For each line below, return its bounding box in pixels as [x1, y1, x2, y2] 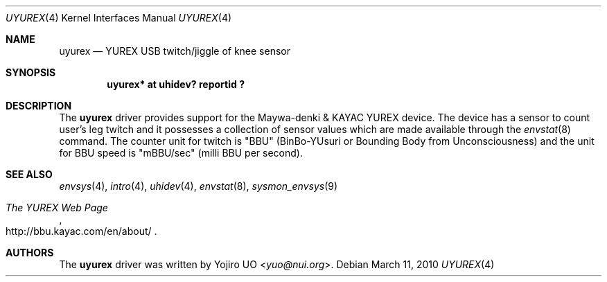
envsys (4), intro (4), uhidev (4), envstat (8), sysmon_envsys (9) [59, 180, 338, 192]
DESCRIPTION [6, 100, 72, 112]
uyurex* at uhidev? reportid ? [107, 78, 245, 90]
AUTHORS [6, 247, 54, 258]
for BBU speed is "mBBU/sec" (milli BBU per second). [59, 147, 303, 159]
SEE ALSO [6, 168, 53, 180]
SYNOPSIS [6, 67, 56, 78]
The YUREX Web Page [6, 202, 108, 213]
